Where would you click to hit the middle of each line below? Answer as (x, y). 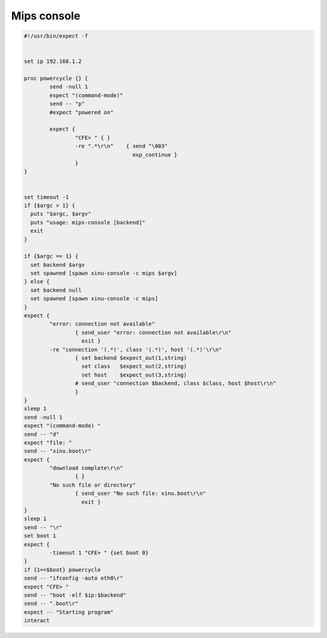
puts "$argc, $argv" (61, 214)
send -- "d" (42, 434)
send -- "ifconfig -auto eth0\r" (74, 578)
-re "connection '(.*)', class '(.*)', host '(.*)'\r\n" (136, 349)
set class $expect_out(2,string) (134, 367)
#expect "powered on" (81, 112)
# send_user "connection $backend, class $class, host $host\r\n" (176, 383)
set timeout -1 (46, 197)
